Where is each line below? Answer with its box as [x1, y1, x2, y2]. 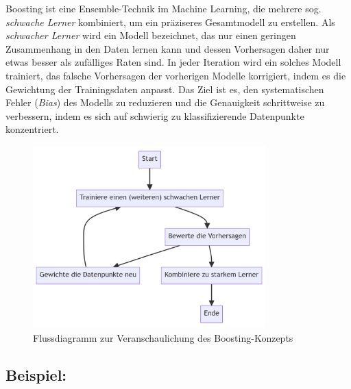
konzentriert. [5, 122, 59, 136]
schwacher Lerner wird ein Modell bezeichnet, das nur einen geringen [5, 28, 296, 42]
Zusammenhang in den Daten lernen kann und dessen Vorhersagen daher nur [5, 41, 330, 55]
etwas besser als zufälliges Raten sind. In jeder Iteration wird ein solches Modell [5, 55, 341, 69]
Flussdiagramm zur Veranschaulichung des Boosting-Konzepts [33, 330, 293, 344]
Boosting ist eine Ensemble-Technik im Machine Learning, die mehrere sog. [5, 1, 322, 15]
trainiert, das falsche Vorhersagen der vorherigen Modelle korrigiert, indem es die [5, 68, 346, 82]
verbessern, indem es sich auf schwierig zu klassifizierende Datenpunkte [5, 108, 304, 123]
